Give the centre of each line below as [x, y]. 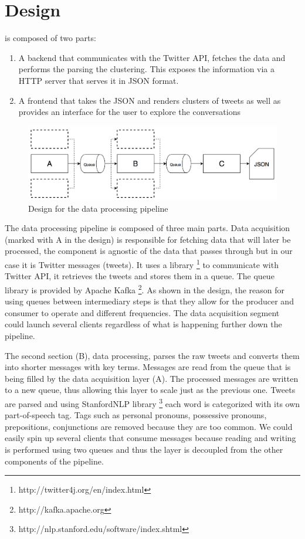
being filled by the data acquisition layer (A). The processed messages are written [152, 378]
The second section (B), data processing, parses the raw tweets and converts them [152, 355]
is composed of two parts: [50, 38]
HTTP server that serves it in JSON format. [99, 80]
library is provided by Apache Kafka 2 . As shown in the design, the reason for [145, 289]
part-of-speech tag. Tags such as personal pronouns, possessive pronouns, [136, 415]
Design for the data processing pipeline [98, 208]
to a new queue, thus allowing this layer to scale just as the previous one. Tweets [150, 390]
